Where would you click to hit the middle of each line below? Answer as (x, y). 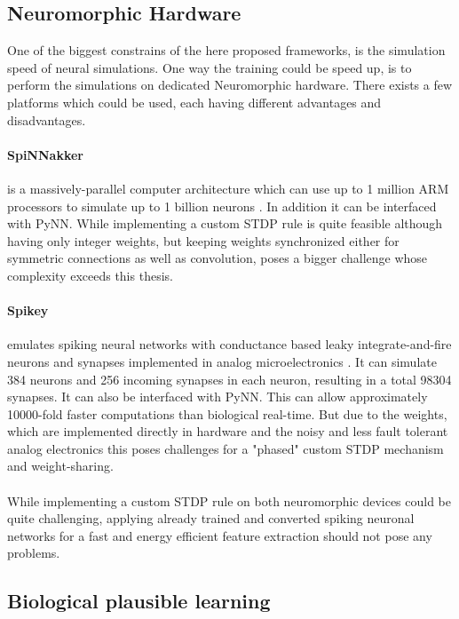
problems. (34, 553)
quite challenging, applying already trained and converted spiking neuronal (211, 518)
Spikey (28, 310)
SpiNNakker (45, 154)
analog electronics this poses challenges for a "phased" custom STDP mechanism (226, 448)
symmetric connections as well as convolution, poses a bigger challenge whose (218, 258)
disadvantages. (47, 119)
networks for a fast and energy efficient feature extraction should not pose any (220, 535)
